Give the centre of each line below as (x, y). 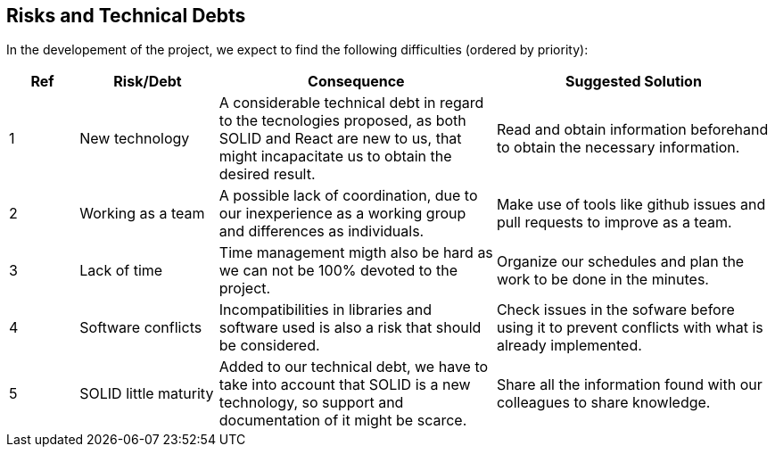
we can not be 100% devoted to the (338, 271)
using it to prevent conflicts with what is (630, 328)
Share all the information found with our (629, 385)
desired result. (267, 174)
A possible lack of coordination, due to (348, 196)
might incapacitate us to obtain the (335, 157)
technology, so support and (311, 403)
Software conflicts (141, 328)
